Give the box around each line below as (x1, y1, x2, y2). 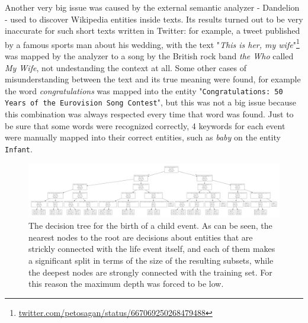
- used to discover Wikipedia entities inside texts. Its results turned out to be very (5, 12, 303, 25)
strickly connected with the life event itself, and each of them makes (28, 242, 275, 255)
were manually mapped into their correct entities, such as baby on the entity (5, 131, 281, 143)
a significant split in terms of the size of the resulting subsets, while (28, 254, 274, 267)
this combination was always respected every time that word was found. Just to (5, 108, 294, 120)
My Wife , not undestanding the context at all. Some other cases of (5, 61, 246, 73)
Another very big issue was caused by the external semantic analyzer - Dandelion (5, 1, 300, 13)
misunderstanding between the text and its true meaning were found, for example (5, 73, 301, 85)
